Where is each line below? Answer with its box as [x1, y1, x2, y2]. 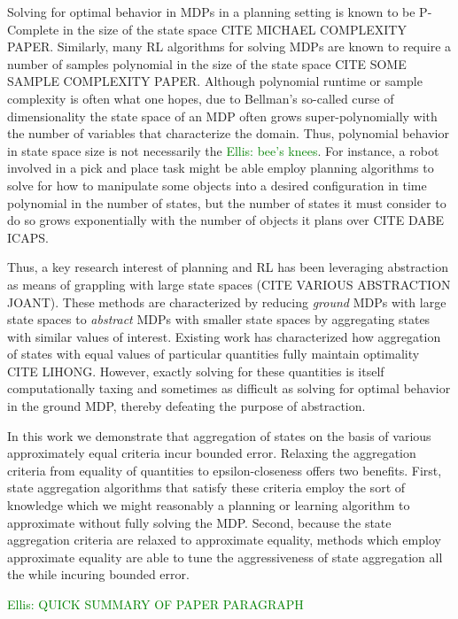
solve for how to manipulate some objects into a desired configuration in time [7, 175, 427, 194]
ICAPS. [7, 228, 49, 246]
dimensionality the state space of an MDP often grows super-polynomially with [7, 106, 438, 125]
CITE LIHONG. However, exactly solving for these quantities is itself [7, 361, 384, 380]
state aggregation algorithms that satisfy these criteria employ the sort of [7, 478, 406, 497]
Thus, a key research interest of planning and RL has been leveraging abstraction [7, 258, 448, 276]
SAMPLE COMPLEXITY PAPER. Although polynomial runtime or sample [7, 72, 423, 90]
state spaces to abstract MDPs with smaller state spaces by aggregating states [7, 310, 431, 329]
